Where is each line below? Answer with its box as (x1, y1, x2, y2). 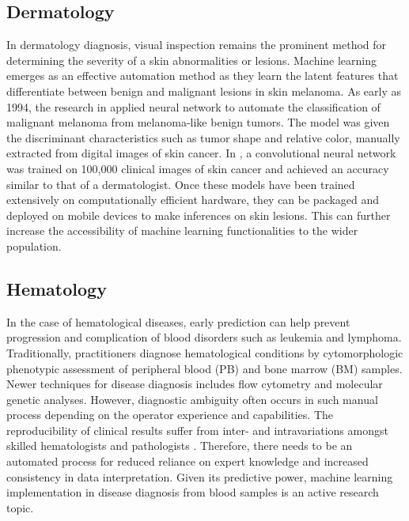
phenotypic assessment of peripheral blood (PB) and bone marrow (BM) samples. (6, 360, 403, 376)
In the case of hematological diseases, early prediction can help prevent (6, 313, 350, 330)
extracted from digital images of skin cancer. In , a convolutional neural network (6, 145, 396, 161)
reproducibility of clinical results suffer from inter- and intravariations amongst (6, 421, 388, 438)
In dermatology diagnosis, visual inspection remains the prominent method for (6, 36, 387, 53)
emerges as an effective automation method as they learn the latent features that (6, 67, 399, 84)
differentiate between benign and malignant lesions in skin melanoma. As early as (6, 82, 401, 99)
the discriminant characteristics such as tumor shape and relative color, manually (6, 129, 400, 145)
